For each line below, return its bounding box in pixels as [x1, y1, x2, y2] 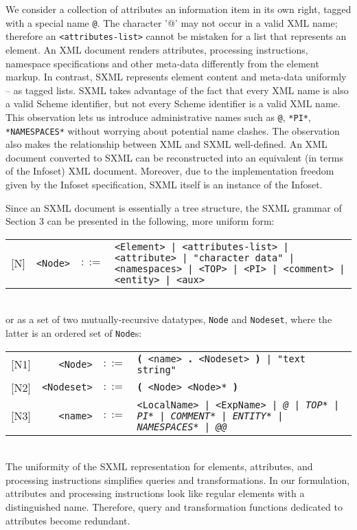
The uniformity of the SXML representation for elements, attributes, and [5, 459, 313, 474]
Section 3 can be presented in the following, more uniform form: [5, 214, 275, 228]
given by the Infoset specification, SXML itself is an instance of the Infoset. [5, 177, 323, 191]
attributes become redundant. [5, 513, 130, 527]
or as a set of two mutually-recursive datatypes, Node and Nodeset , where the [5, 312, 332, 327]
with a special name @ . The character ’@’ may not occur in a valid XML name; [5, 15, 338, 30]
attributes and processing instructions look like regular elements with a [5, 486, 305, 500]
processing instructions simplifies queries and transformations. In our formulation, [5, 472, 350, 487]
